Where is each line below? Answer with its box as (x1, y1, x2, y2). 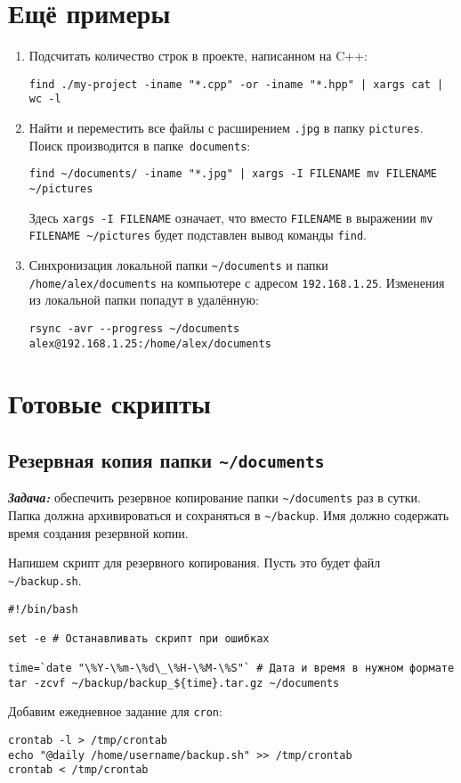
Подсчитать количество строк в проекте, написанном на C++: (28, 46, 368, 65)
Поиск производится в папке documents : (28, 135, 251, 154)
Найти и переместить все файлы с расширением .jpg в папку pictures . (28, 118, 424, 137)
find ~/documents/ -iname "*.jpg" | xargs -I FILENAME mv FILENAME (28, 167, 437, 181)
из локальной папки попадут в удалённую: (28, 290, 259, 309)
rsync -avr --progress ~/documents (28, 322, 240, 335)
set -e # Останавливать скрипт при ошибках (8, 632, 270, 645)
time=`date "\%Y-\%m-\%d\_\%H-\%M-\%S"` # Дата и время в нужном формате (8, 662, 455, 675)
